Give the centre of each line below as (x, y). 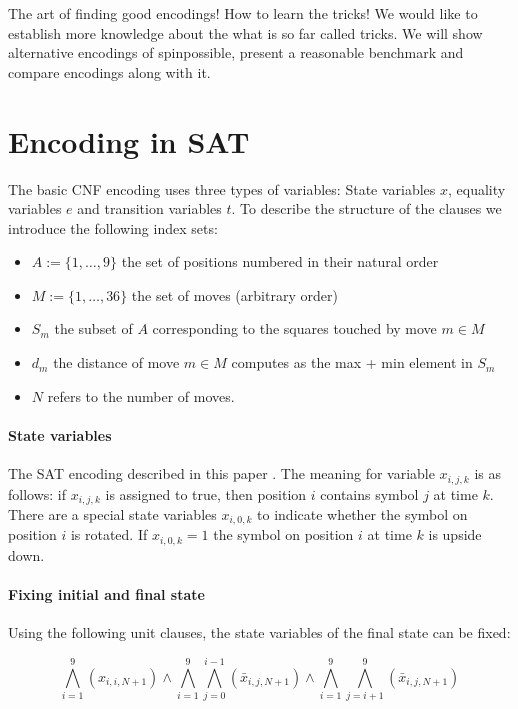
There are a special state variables (112, 513)
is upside (455, 534)
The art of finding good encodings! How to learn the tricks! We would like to (243, 13)
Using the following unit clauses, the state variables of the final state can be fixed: (259, 632)
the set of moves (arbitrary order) (234, 294)
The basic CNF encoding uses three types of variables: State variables (222, 188)
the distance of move (116, 362)
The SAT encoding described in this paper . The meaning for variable (221, 473)
